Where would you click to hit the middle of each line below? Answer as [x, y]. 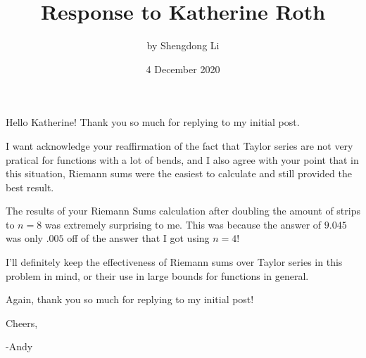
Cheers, [22, 322]
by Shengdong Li [183, 45]
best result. [30, 187]
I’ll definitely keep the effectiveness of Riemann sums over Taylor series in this [174, 262]
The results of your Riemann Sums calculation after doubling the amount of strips [183, 211]
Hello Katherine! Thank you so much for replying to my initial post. [153, 122]
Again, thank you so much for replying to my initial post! [130, 299]
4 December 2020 [183, 69]
